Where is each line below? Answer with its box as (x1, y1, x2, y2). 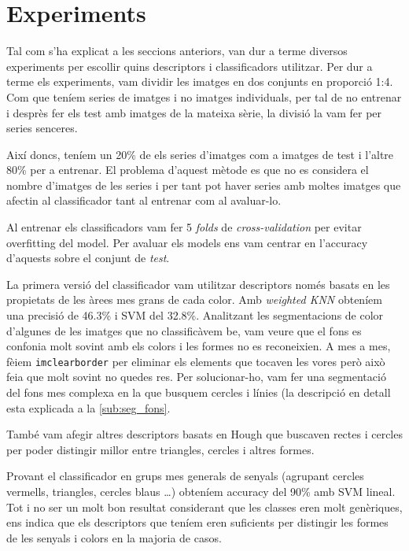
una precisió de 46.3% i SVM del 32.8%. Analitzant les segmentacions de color (6, 307, 384, 324)
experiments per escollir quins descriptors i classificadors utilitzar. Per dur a (6, 57, 373, 74)
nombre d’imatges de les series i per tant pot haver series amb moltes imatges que (6, 176, 401, 193)
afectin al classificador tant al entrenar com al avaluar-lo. (6, 192, 282, 209)
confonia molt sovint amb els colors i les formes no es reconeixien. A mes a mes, (6, 338, 391, 354)
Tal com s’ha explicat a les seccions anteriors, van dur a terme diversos (6, 43, 348, 59)
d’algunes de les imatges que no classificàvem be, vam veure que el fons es (6, 322, 362, 338)
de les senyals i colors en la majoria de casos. (6, 529, 222, 545)
